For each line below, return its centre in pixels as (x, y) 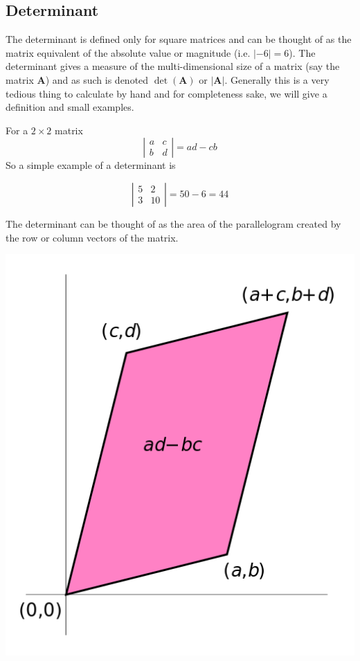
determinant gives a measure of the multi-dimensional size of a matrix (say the (173, 66)
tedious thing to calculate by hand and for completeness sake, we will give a (166, 93)
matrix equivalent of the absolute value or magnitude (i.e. (128, 52)
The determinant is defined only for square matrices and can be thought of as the (179, 39)
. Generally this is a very (277, 79)
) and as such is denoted (97, 79)
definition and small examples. (70, 107)
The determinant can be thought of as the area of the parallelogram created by (173, 223)
